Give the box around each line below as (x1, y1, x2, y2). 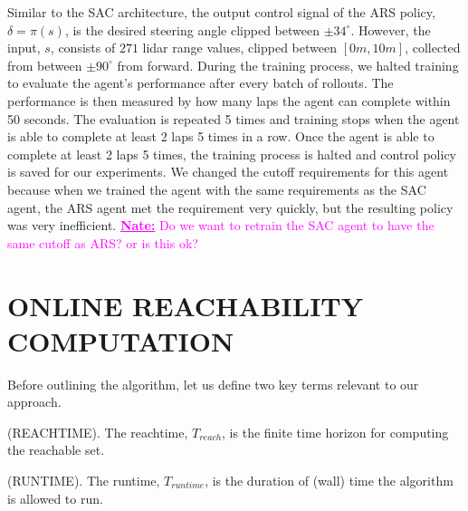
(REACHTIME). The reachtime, (7, 422, 188, 441)
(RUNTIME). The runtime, (7, 471, 160, 489)
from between (7, 55, 82, 74)
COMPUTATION (7, 322, 234, 359)
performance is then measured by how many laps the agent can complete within (7, 91, 451, 110)
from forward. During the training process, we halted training (117, 55, 459, 74)
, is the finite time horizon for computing (222, 422, 449, 441)
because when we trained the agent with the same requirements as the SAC (7, 179, 426, 198)
